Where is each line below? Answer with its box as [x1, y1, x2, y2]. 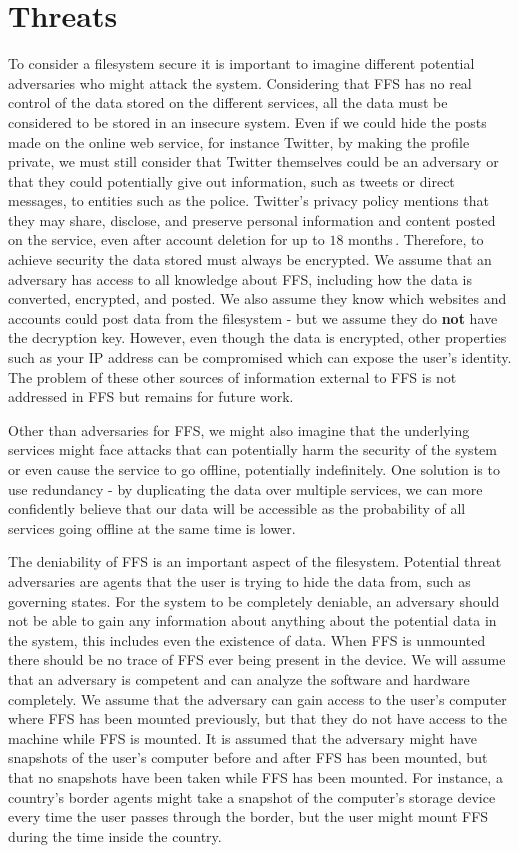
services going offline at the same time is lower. [8, 517, 296, 538]
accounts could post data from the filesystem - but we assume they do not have [8, 307, 498, 328]
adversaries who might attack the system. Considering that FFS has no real [8, 72, 472, 93]
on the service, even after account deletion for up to [8, 229, 325, 250]
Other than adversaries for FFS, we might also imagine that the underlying [8, 419, 470, 440]
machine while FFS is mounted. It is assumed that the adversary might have [8, 727, 478, 748]
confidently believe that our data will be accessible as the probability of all [8, 498, 466, 519]
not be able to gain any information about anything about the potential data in [8, 610, 497, 631]
